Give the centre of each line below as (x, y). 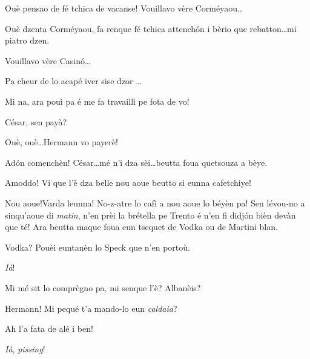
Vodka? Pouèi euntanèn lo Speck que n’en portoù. (97, 247)
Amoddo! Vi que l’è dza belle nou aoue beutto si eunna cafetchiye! (128, 183)
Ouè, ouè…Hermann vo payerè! (61, 142)
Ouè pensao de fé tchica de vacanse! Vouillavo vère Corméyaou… (124, 8)
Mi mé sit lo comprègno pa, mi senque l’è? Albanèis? (103, 287)
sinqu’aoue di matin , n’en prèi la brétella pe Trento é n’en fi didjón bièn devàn (150, 215)
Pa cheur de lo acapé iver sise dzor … (73, 81)
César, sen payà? (36, 121)
